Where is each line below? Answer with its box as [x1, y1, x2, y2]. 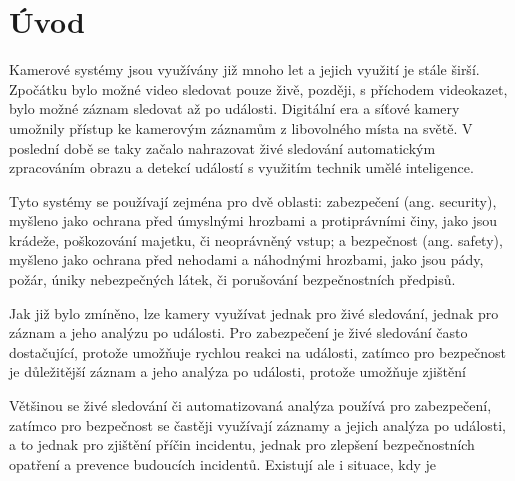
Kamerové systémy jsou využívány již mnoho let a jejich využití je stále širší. [9, 59, 480, 80]
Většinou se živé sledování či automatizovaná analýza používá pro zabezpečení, [9, 395, 492, 416]
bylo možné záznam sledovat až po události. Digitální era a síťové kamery [9, 98, 460, 119]
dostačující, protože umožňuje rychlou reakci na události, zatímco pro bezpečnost [9, 341, 506, 362]
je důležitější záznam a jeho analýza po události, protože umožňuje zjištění [9, 361, 466, 382]
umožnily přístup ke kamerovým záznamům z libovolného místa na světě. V [9, 117, 473, 138]
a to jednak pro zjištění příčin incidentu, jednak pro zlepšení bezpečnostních [9, 434, 475, 455]
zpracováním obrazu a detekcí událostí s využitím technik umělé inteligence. [9, 157, 474, 178]
